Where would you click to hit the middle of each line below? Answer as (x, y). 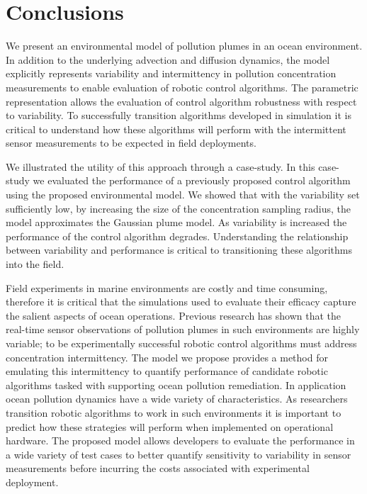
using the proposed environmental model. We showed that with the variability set (183, 195)
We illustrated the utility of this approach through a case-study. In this (160, 166)
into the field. (35, 264)
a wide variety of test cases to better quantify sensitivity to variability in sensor (179, 454)
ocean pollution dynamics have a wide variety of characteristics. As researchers (177, 399)
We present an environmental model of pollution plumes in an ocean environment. (184, 46)
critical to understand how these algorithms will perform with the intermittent (176, 129)
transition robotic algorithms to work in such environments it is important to (174, 412)
